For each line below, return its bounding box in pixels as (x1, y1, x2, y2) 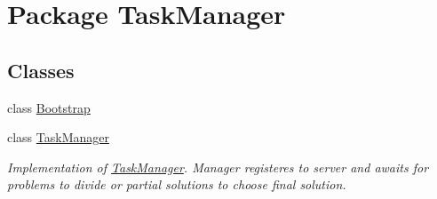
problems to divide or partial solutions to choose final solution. (7, 175, 346, 194)
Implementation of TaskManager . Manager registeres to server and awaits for (7, 157, 429, 176)
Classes (7, 56, 75, 84)
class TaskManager (7, 128, 109, 147)
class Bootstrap (7, 98, 91, 116)
